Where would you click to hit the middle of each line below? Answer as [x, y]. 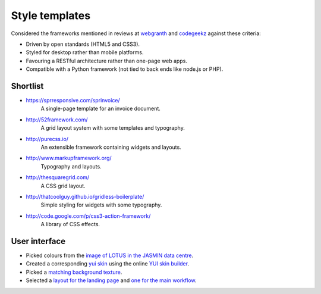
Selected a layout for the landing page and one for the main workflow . [111, 280]
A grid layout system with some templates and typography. [113, 128]
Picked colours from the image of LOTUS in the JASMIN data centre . [110, 255]
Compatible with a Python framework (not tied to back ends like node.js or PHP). [125, 69]
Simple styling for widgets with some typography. [101, 205]
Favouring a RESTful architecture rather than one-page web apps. [106, 61]
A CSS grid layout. [63, 186]
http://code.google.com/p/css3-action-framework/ [88, 216]
